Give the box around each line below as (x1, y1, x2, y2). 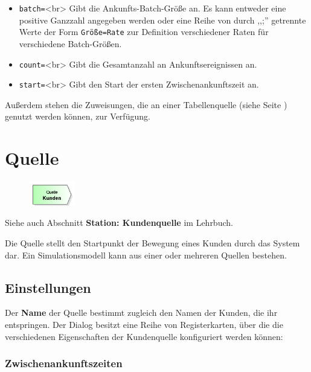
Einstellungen (5, 278, 91, 297)
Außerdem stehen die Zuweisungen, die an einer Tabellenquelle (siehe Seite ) (5, 98, 287, 111)
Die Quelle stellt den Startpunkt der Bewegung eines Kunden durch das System (5, 236, 300, 249)
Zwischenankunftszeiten (5, 356, 123, 371)
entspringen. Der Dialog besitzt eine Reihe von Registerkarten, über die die (5, 318, 283, 330)
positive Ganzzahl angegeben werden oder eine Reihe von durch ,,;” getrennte (19, 13, 306, 26)
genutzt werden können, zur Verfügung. (5, 110, 150, 123)
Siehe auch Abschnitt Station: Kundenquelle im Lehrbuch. (5, 216, 233, 229)
